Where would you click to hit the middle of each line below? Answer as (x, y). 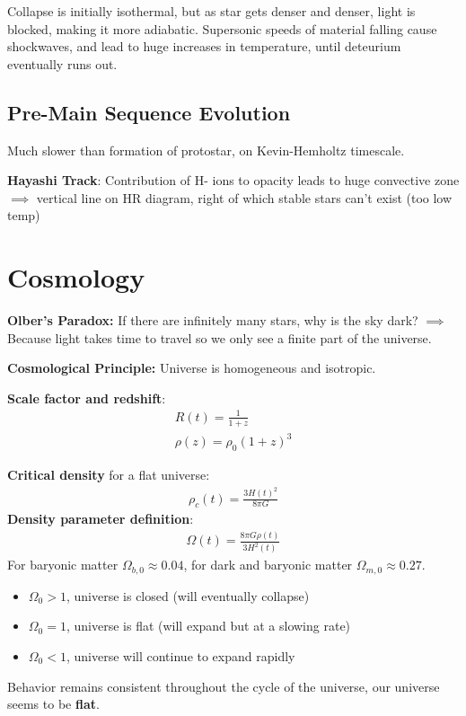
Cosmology (76, 277)
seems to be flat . (53, 704)
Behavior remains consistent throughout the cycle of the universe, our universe (224, 686)
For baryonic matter (63, 565)
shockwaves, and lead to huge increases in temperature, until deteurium (204, 46)
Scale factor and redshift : (87, 398)
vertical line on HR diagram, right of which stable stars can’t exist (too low (244, 197)
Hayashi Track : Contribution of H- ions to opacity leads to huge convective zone (233, 180)
